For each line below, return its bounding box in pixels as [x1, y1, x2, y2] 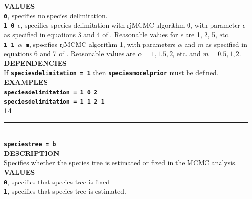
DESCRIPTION [4, 148, 60, 158]
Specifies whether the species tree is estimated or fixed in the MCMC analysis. [4, 157, 237, 168]
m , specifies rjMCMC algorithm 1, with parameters [25, 39, 176, 49]
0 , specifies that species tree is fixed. [4, 176, 111, 186]
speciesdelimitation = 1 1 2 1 [4, 98, 105, 106]
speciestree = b [4, 141, 56, 148]
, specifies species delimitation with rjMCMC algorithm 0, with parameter [20, 20, 240, 30]
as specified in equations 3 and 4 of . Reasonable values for [4, 29, 178, 39]
